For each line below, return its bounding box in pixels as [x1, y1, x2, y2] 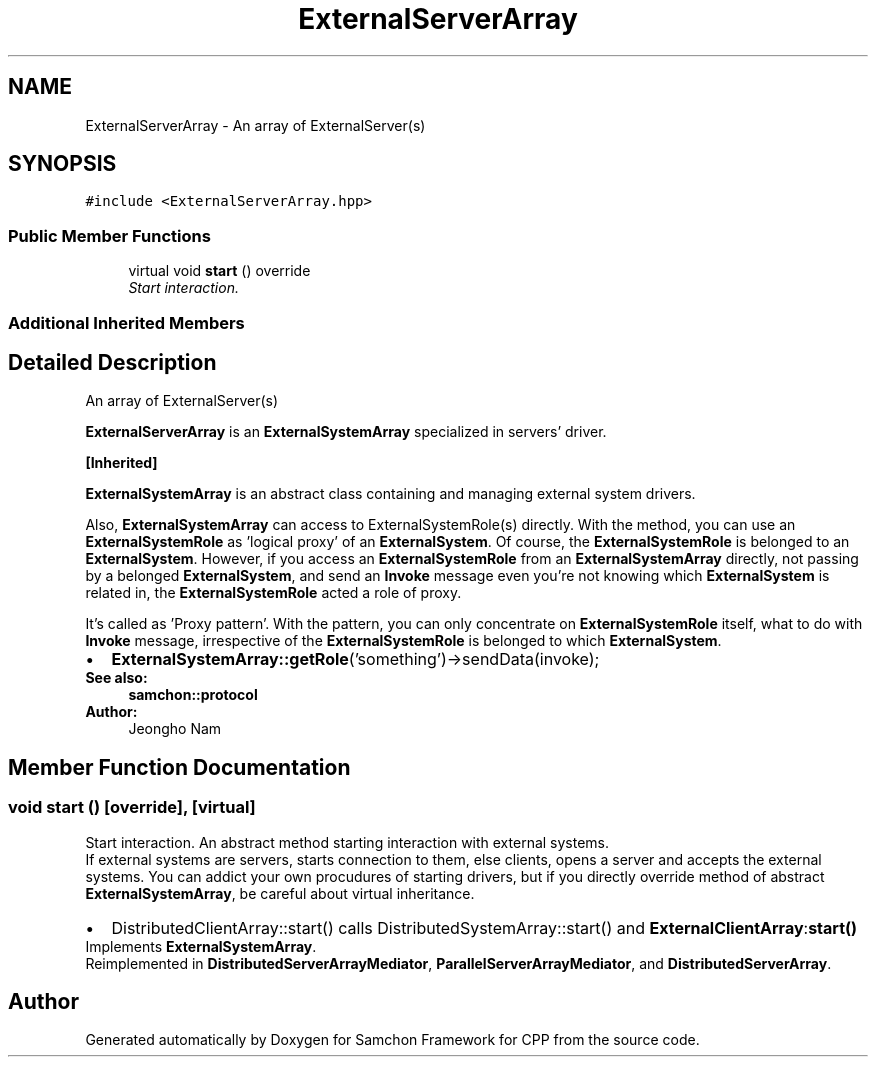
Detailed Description [8, 349, 217, 375]
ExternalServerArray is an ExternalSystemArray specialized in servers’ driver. [85, 423, 607, 441]
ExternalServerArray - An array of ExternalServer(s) [85, 116, 426, 134]
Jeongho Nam [128, 720, 222, 738]
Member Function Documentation [8, 754, 351, 780]
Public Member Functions [8, 225, 211, 246]
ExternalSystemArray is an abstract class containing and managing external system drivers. [85, 485, 696, 503]
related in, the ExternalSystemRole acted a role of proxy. [85, 584, 462, 602]
